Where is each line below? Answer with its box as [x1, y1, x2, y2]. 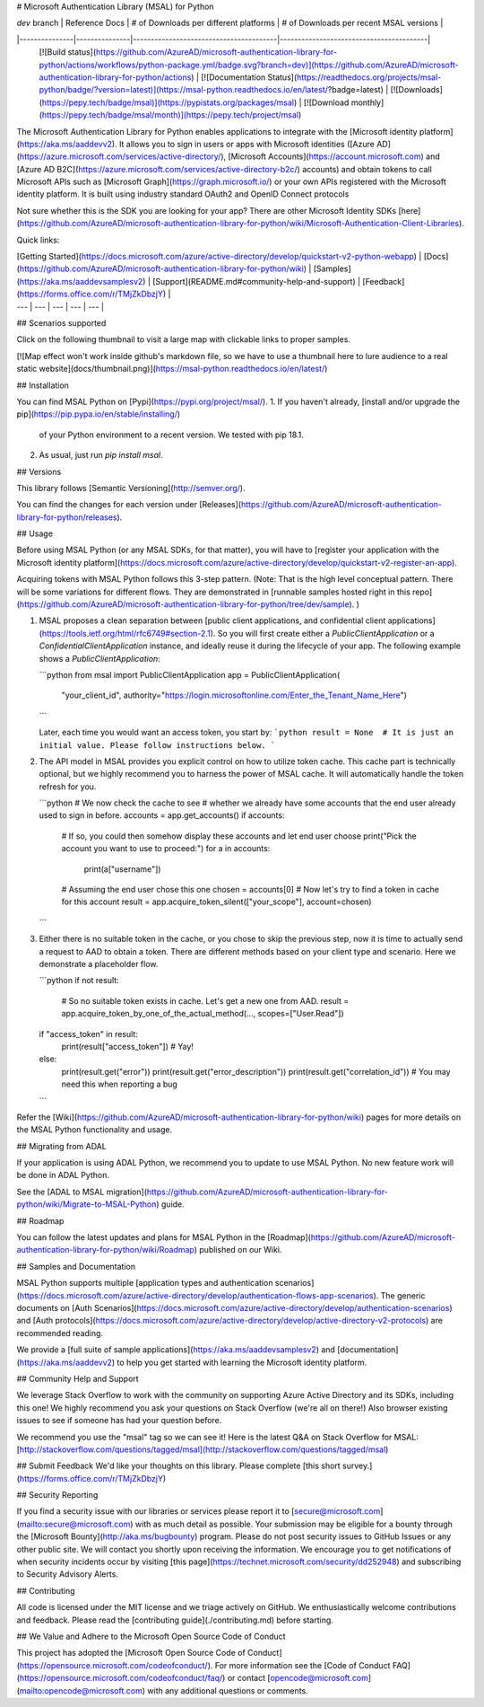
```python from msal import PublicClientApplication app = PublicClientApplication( [39, 669, 341, 680]
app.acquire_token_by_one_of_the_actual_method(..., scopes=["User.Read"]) [61, 1008, 344, 1019]
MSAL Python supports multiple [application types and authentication [16, 1278, 273, 1289]
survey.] [341, 1460, 373, 1472]
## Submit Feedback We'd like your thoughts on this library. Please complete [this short [16, 1460, 341, 1472]
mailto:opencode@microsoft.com [19, 1685, 143, 1696]
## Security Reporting [16, 1490, 99, 1500]
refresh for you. [39, 781, 97, 792]
